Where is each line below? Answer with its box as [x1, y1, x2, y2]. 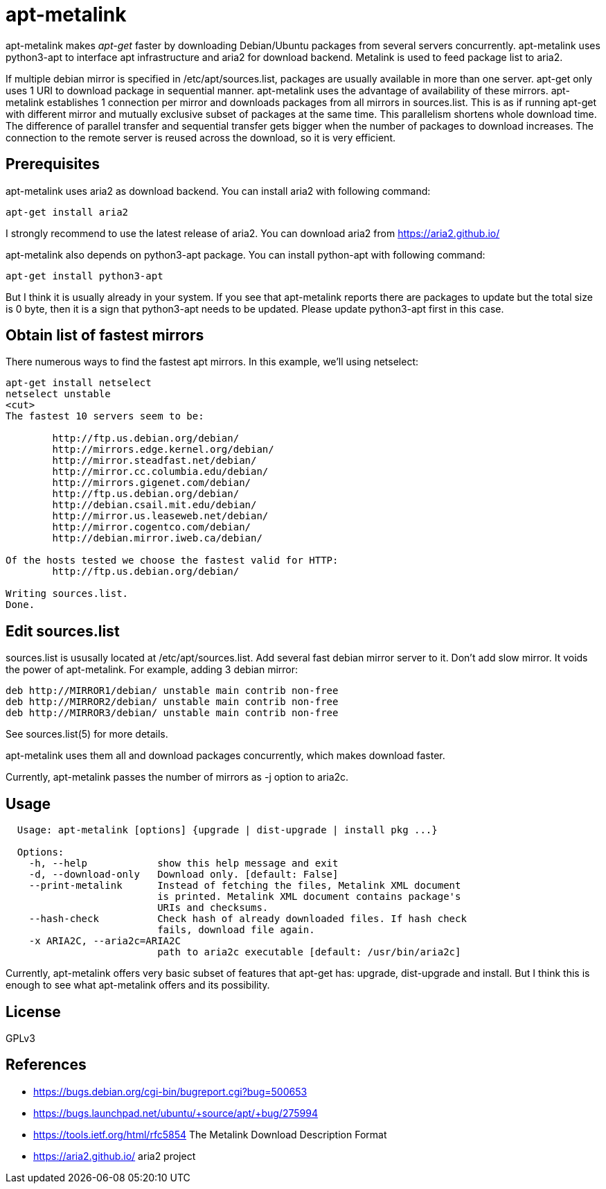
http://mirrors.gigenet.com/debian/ [52, 477, 251, 489]
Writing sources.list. [6, 588, 129, 600]
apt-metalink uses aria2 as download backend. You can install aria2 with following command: [6, 184, 431, 197]
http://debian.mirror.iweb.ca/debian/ [52, 532, 262, 544]
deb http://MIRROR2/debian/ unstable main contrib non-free [6, 696, 339, 708]
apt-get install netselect [6, 377, 152, 389]
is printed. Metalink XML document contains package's [157, 891, 461, 903]
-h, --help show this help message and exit [28, 858, 339, 869]
